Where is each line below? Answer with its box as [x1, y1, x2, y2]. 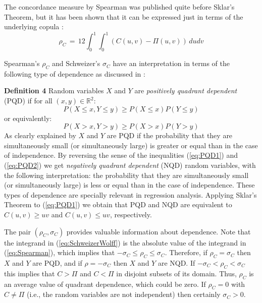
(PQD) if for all [4, 95, 53, 106]
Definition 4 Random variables [4, 85, 104, 96]
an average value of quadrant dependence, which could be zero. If [4, 278, 206, 289]
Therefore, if [169, 247, 207, 258]
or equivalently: [4, 112, 52, 123]
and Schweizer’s [51, 58, 100, 69]
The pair [4, 226, 31, 236]
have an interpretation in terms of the [113, 58, 230, 69]
